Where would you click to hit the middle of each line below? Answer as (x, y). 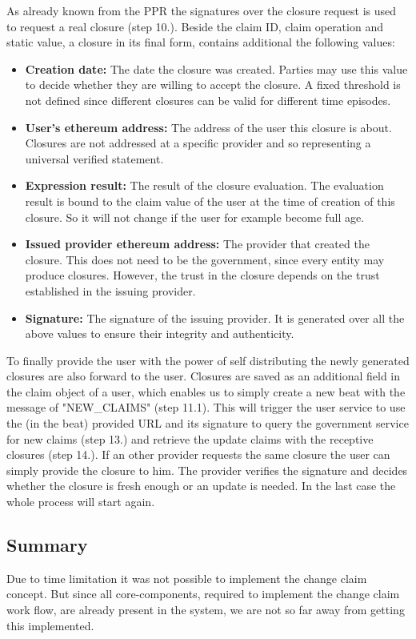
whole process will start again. (81, 502)
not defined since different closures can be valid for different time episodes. (208, 100)
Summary (47, 545)
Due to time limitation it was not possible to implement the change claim (187, 578)
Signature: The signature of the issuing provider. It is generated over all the (215, 317)
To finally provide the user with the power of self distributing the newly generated (208, 360)
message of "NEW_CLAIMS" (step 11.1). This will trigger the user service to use (206, 407)
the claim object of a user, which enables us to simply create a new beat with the (206, 391)
